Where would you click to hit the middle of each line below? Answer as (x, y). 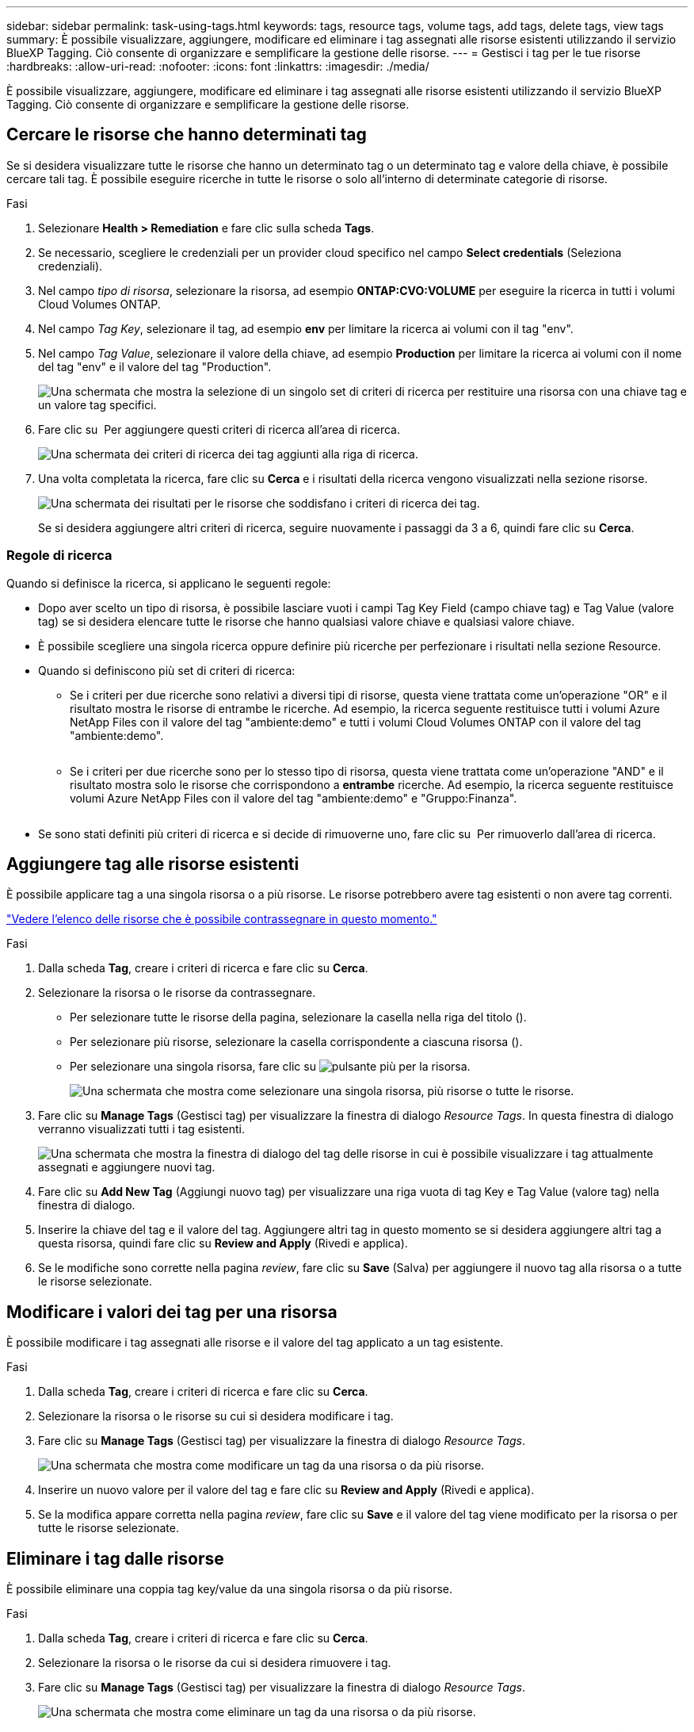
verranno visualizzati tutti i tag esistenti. (141, 1129)
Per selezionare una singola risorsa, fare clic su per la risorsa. (270, 1067)
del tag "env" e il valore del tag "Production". (155, 366)
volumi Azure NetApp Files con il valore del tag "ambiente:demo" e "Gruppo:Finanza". (294, 798)
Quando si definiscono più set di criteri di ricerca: (167, 670)
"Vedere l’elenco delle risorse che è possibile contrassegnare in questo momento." (222, 919)
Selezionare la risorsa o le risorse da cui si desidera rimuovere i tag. (215, 1663)
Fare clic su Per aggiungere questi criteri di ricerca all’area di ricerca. (219, 429)
